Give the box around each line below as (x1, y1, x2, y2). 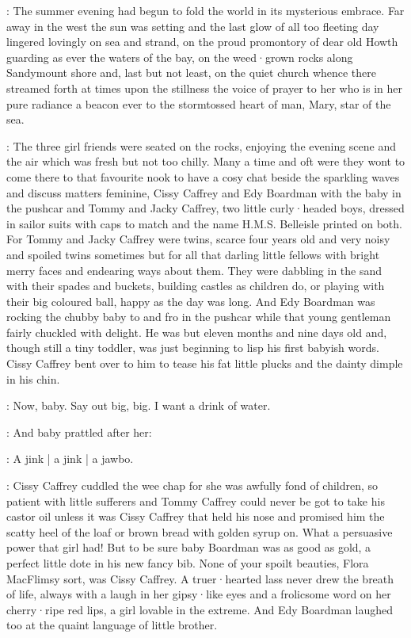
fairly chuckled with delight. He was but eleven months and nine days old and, (6, 323, 387, 340)
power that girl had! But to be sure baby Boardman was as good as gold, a (6, 539, 371, 556)
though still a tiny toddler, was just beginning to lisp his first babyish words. (6, 339, 379, 356)
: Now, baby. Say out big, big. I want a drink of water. (6, 397, 271, 414)
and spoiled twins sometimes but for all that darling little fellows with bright (6, 246, 380, 262)
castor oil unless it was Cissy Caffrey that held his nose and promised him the (6, 508, 385, 525)
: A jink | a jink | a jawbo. (6, 450, 134, 467)
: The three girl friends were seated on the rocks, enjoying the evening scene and (6, 137, 397, 154)
